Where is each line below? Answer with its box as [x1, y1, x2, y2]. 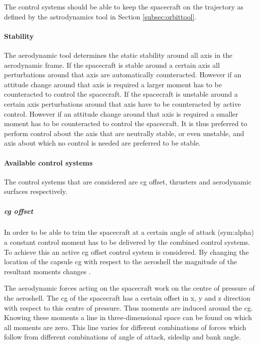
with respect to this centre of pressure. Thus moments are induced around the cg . [4, 302, 253, 313]
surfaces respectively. [4, 186, 68, 196]
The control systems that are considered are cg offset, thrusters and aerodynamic [4, 176, 252, 186]
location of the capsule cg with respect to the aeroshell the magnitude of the [4, 256, 237, 267]
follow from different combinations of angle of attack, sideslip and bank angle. [4, 332, 241, 342]
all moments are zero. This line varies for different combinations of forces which [4, 322, 247, 332]
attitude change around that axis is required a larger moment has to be [4, 79, 222, 89]
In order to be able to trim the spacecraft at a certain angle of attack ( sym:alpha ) [4, 227, 254, 237]
